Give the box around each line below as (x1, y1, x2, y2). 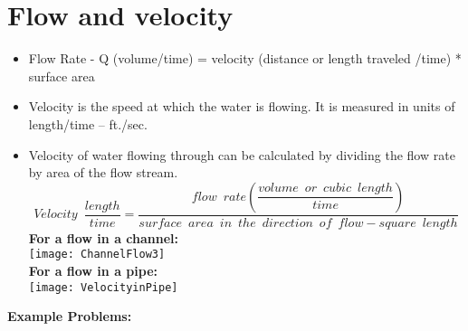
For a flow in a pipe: (28, 260, 158, 279)
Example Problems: (7, 307, 132, 326)
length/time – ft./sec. (28, 114, 148, 133)
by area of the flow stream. (28, 163, 178, 182)
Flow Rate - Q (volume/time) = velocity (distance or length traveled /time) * (28, 49, 462, 68)
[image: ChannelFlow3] (28, 248, 166, 261)
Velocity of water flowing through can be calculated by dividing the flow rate (28, 145, 455, 164)
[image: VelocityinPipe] (28, 280, 178, 294)
